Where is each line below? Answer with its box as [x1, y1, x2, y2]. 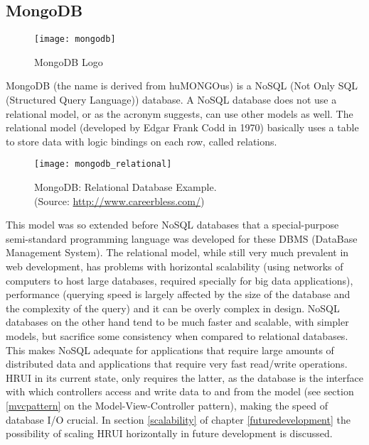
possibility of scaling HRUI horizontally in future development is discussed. [6, 426, 333, 441]
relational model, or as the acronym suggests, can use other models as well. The [6, 106, 353, 121]
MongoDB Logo [34, 54, 103, 69]
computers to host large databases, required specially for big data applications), [6, 273, 353, 287]
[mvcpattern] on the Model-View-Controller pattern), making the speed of [6, 397, 328, 412]
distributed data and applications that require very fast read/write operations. [6, 356, 348, 371]
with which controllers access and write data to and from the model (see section [6, 384, 354, 399]
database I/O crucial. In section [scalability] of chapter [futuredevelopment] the [6, 412, 351, 427]
